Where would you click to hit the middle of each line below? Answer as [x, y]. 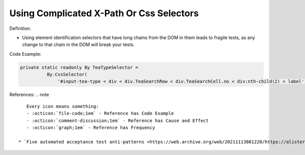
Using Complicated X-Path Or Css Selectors [104, 13]
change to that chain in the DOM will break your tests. [78, 45]
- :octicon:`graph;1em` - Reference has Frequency [90, 128]
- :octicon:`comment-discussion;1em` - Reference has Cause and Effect [117, 121]
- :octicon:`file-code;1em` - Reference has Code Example [100, 113]
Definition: [20, 28]
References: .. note [29, 95]
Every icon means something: [63, 106]
